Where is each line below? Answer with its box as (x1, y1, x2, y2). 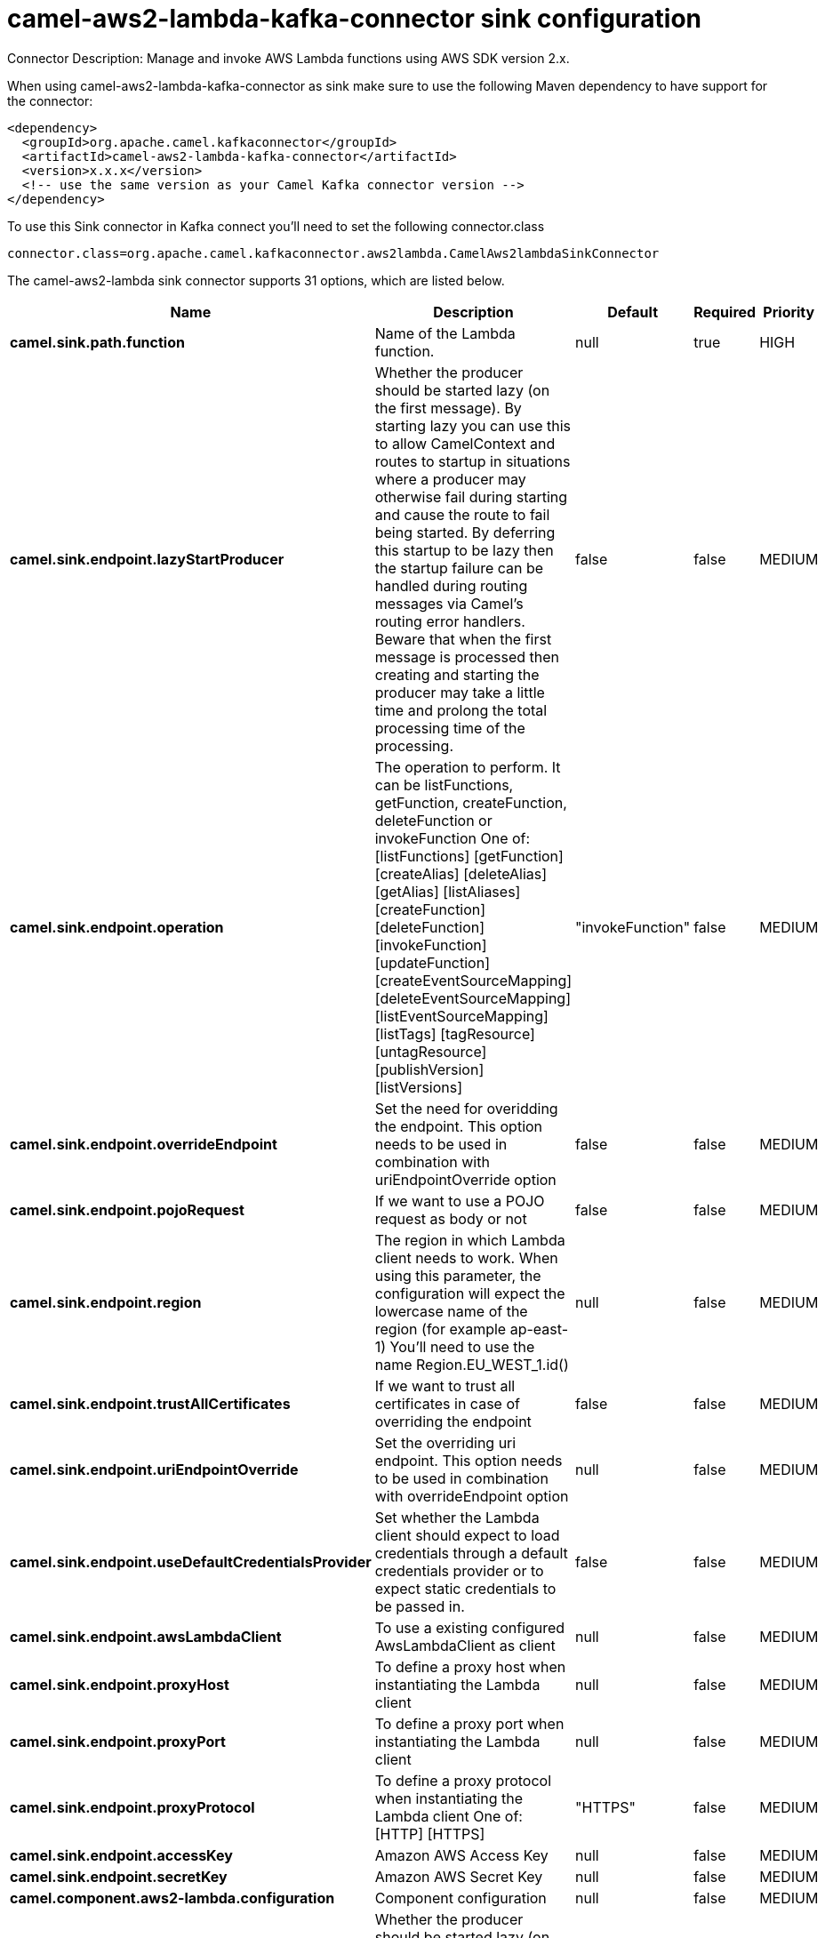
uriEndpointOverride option (374, 1170, 557, 1189)
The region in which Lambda (374, 1230, 565, 1249)
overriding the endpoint (374, 1412, 532, 1430)
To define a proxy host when (374, 1657, 566, 1676)
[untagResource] (374, 1042, 487, 1061)
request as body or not (374, 1209, 527, 1228)
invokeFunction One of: (374, 829, 531, 847)
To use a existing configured (374, 1618, 565, 1637)
